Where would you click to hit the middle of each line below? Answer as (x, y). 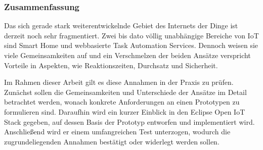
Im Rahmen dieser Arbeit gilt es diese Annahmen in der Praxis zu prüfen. (119, 82)
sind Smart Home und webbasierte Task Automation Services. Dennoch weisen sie (131, 45)
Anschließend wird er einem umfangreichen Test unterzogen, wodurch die (117, 132)
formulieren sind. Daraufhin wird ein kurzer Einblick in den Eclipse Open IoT (125, 111)
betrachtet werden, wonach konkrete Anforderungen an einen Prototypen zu (122, 102)
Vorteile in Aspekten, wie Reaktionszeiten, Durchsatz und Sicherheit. (111, 65)
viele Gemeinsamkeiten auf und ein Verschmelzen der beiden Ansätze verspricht (127, 55)
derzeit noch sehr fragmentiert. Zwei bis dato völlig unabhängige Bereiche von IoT (131, 35)
